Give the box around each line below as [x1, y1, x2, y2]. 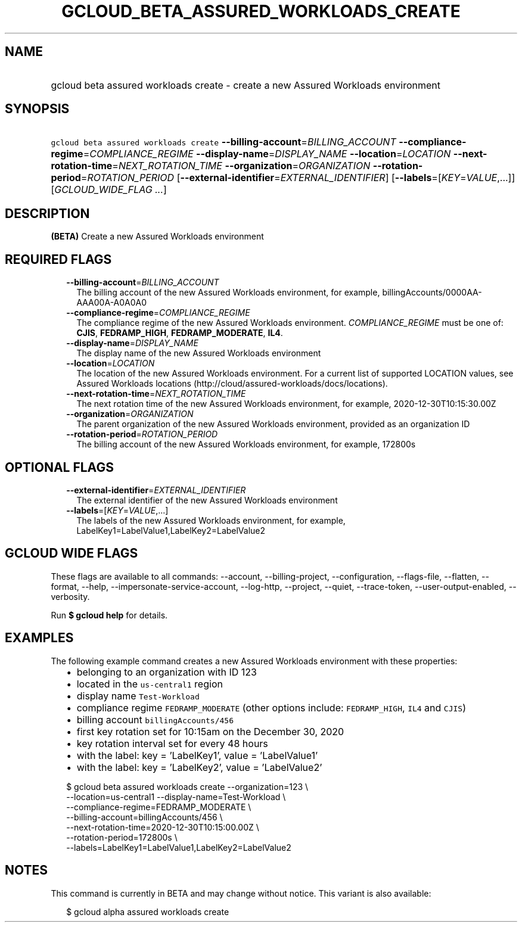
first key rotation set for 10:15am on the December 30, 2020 [76, 725, 344, 738]
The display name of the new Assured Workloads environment [76, 348, 321, 359]
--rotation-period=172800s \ [66, 832, 178, 842]
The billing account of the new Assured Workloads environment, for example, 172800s [76, 439, 416, 450]
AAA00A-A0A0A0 [76, 297, 147, 308]
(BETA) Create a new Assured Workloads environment [51, 231, 264, 242]
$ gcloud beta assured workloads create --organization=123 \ [66, 781, 309, 792]
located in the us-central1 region [76, 677, 223, 690]
